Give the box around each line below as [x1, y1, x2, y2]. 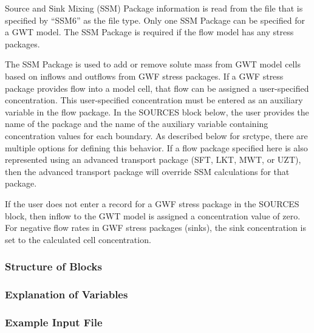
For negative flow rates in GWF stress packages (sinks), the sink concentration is [5, 221, 306, 234]
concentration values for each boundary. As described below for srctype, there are [5, 129, 308, 142]
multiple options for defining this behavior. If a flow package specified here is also [5, 141, 308, 154]
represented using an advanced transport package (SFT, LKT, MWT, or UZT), [5, 153, 301, 166]
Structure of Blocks [5, 259, 102, 274]
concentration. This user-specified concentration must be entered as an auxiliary [5, 94, 303, 106]
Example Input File [5, 314, 103, 329]
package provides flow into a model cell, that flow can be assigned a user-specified [5, 81, 309, 94]
